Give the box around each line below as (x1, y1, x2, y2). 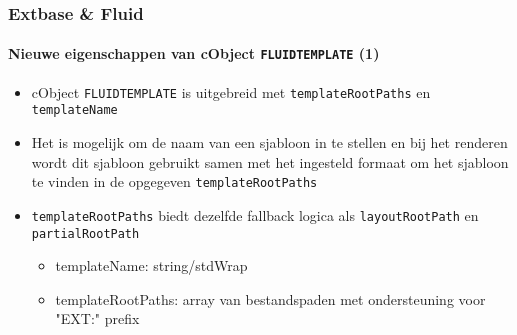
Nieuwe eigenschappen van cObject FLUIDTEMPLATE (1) (8, 43, 380, 64)
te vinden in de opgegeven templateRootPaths (31, 171, 318, 192)
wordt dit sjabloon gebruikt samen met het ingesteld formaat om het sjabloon (31, 151, 509, 172)
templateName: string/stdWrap (55, 255, 248, 276)
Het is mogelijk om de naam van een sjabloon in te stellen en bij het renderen (31, 132, 508, 153)
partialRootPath (31, 226, 140, 241)
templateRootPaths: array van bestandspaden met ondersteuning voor (55, 288, 486, 309)
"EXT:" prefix (55, 308, 140, 329)
